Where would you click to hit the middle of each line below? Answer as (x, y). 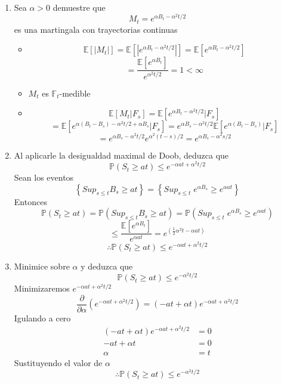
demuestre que (79, 7)
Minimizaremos (42, 288)
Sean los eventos (44, 177)
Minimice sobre (42, 266)
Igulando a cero (42, 318)
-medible (75, 93)
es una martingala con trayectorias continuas (96, 29)
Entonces (30, 201)
